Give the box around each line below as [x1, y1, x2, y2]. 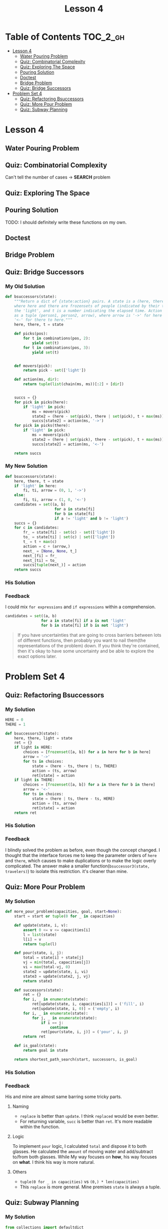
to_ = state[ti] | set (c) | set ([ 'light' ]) [23, 535, 115, 540]
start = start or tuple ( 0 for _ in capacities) [14, 914, 115, 919]
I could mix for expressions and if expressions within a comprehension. [5, 604, 156, 610]
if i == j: [40, 1020, 64, 1025]
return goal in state [23, 1048, 68, 1053]
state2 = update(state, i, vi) [23, 969, 88, 974]
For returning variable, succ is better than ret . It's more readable [19, 1119, 152, 1125]
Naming [12, 1104, 29, 1110]
